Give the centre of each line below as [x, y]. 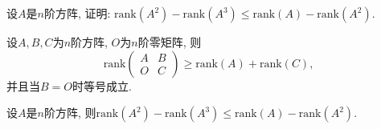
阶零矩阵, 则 [170, 42]
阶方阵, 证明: [77, 13]
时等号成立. [102, 85]
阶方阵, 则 [70, 113]
